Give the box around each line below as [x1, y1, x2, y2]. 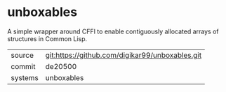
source [11, 50, 34, 60]
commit [11, 61, 36, 71]
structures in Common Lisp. [7, 34, 88, 43]
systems [11, 72, 39, 82]
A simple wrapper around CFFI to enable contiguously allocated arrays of [7, 27, 219, 36]
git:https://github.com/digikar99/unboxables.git [45, 50, 202, 60]
